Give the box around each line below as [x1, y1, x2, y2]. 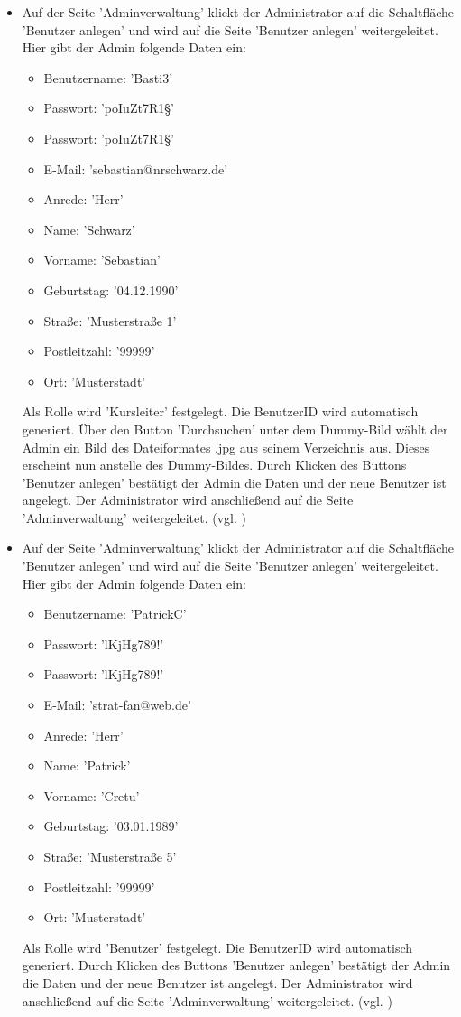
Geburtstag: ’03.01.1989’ [43, 816, 179, 835]
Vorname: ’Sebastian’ [43, 250, 161, 269]
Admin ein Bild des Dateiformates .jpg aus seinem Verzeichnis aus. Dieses [22, 437, 430, 456]
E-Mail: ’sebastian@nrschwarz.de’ [43, 159, 228, 178]
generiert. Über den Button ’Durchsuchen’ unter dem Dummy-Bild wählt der [22, 419, 448, 438]
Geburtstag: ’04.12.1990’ [43, 280, 179, 299]
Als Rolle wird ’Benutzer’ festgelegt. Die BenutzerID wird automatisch [22, 938, 413, 956]
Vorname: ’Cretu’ [43, 786, 140, 805]
